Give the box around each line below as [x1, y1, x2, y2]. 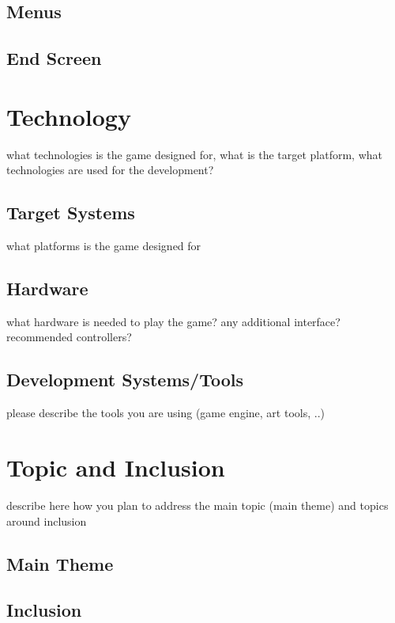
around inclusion [6, 512, 87, 529]
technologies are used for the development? [6, 161, 214, 178]
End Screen [6, 46, 102, 70]
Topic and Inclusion [6, 451, 225, 484]
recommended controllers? [6, 329, 132, 345]
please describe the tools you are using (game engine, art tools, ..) [6, 405, 325, 421]
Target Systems [6, 200, 135, 225]
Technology [6, 100, 131, 132]
